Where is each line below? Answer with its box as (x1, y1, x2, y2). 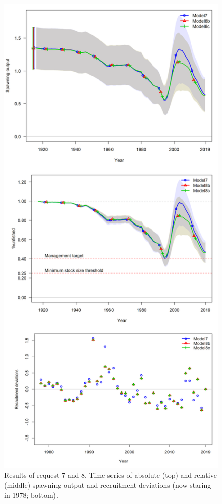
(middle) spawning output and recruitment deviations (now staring (4, 480, 211, 490)
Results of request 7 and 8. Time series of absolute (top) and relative (4, 470, 217, 480)
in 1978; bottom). (4, 489, 58, 500)
